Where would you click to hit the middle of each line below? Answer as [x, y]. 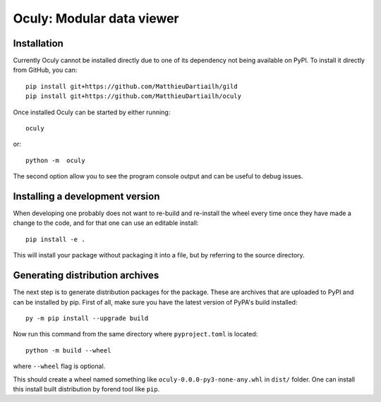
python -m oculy [55, 160]
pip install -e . [55, 239]
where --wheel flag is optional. [59, 366]
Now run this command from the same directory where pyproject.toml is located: [135, 334]
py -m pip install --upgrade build [87, 318]
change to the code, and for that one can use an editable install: [106, 223]
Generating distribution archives [86, 275]
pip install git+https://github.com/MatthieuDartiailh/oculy [133, 96]
